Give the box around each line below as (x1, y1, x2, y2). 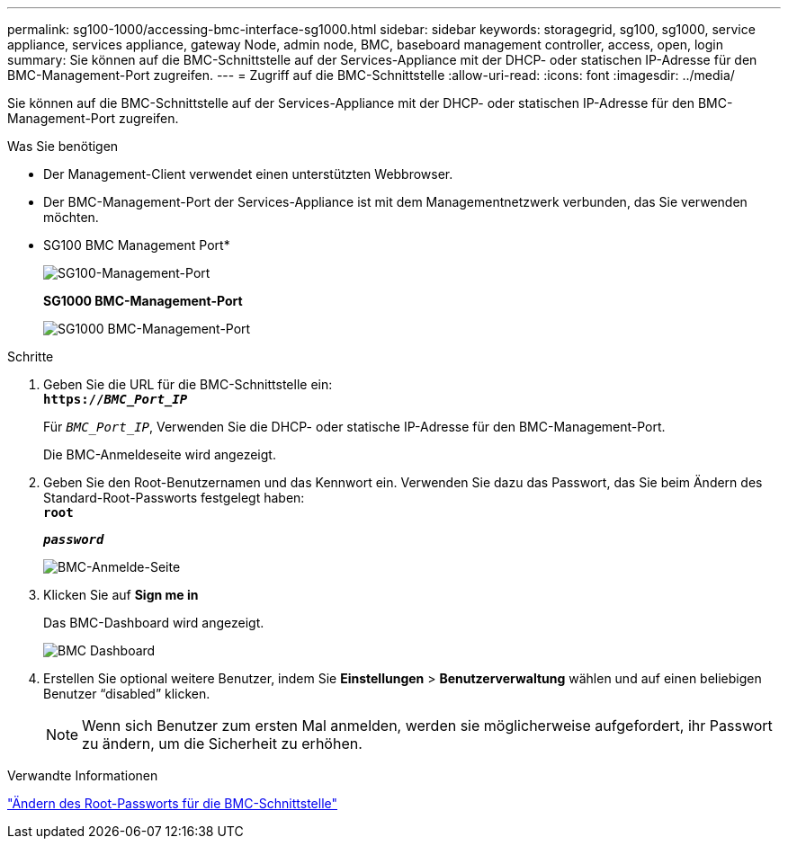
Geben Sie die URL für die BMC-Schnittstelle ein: (43, 377, 333, 392)
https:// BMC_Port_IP (43, 392, 188, 406)
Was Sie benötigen (7, 138, 119, 154)
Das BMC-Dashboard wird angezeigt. (43, 615, 264, 630)
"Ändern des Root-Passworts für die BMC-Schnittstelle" (7, 796, 338, 811)
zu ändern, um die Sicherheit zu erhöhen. (82, 735, 363, 752)
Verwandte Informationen (7, 768, 158, 783)
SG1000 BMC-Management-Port (43, 293, 243, 308)
